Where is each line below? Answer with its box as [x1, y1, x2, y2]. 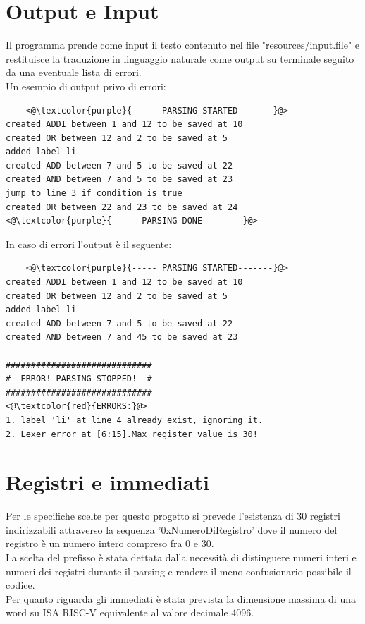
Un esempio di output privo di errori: [6, 78, 166, 93]
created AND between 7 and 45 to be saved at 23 [6, 332, 238, 343]
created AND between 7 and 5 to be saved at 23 [6, 174, 233, 185]
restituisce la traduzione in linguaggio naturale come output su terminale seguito [6, 51, 354, 66]
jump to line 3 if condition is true [6, 188, 182, 199]
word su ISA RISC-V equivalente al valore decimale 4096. [6, 605, 254, 620]
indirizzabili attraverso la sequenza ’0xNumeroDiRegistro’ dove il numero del [6, 522, 338, 537]
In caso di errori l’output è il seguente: [6, 236, 172, 251]
